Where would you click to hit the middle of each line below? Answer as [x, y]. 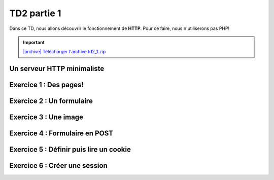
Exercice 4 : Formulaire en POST [61, 134]
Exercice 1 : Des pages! [46, 85]
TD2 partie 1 [35, 13]
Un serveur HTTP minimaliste [57, 69]
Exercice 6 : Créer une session [58, 166]
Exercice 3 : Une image [46, 117]
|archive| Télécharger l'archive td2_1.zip [64, 52]
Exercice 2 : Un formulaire [51, 101]
